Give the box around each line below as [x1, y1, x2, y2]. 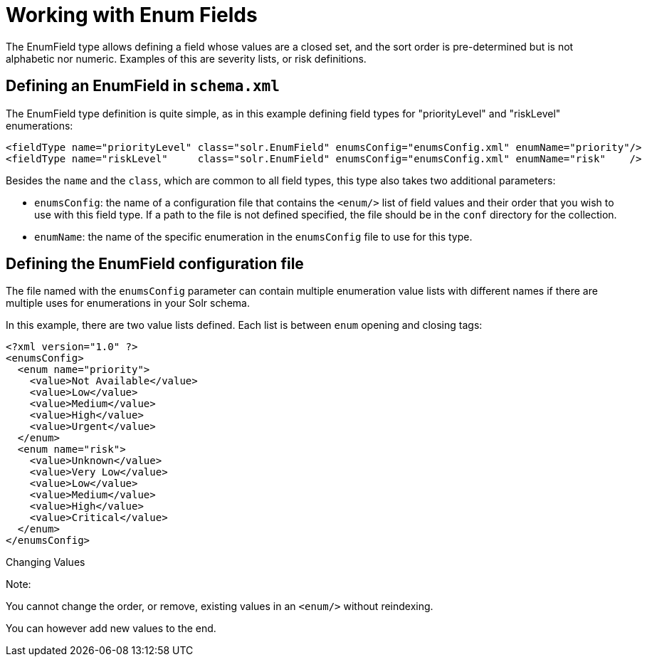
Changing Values [6, 556, 85, 569]
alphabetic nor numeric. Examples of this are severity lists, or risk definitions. [6, 52, 367, 65]
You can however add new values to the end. [6, 622, 216, 635]
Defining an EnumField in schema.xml [6, 77, 280, 95]
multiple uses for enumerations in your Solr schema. [6, 297, 250, 310]
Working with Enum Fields [6, 3, 258, 27]
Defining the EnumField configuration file [6, 255, 304, 273]
